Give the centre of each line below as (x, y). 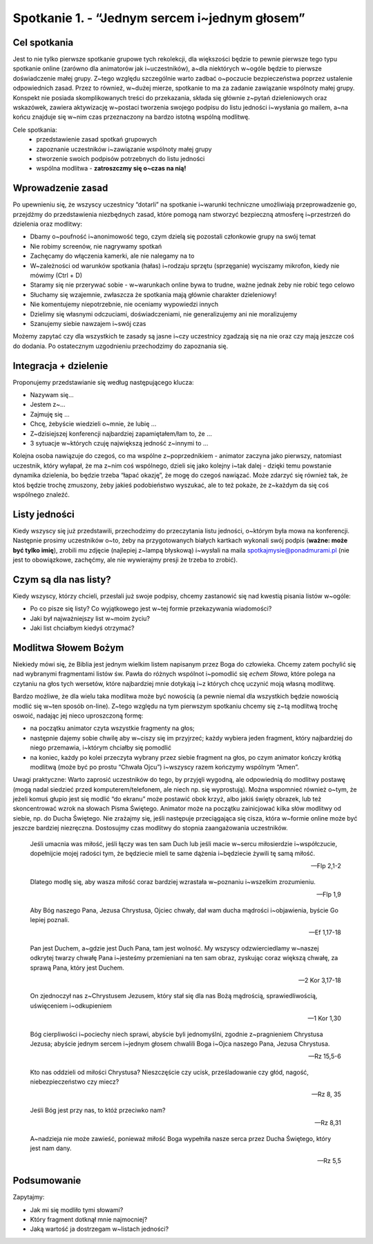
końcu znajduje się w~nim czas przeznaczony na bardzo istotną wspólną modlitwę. (131, 117)
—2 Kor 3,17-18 (319, 980)
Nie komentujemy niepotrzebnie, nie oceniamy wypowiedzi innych (124, 305)
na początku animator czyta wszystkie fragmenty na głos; (112, 728)
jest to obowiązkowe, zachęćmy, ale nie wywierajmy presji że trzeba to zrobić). (125, 560)
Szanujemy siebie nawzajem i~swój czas (88, 323)
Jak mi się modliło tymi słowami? (77, 1209)
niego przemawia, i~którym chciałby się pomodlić (101, 748)
